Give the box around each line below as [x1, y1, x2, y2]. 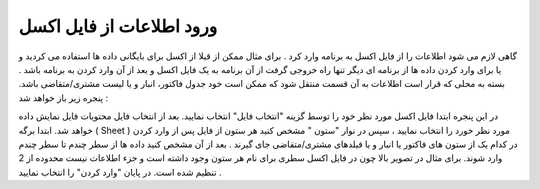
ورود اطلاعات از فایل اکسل [18, 15, 218, 37]
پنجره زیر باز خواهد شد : [18, 91, 109, 104]
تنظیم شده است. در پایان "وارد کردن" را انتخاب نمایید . [18, 166, 222, 178]
